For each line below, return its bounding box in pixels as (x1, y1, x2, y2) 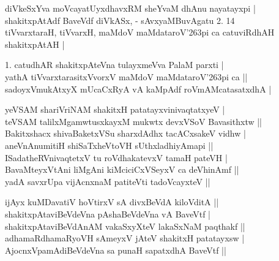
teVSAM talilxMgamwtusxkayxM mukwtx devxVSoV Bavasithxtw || (5, 115, 262, 127)
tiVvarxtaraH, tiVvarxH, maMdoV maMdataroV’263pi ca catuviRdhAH (5, 26, 275, 39)
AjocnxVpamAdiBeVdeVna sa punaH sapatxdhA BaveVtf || (5, 243, 226, 256)
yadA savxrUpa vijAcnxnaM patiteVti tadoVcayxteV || (5, 175, 210, 187)
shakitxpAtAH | (5, 37, 65, 50)
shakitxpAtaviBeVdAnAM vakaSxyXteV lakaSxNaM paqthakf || (5, 219, 245, 232)
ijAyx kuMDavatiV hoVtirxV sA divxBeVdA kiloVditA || (5, 195, 219, 208)
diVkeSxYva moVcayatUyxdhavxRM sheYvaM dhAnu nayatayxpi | (5, 2, 256, 14)
